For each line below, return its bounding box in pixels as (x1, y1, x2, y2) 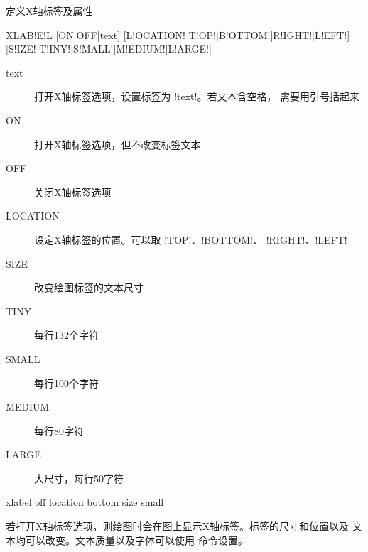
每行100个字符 (34, 375, 99, 390)
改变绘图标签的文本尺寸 (34, 280, 144, 295)
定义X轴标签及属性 (6, 4, 93, 18)
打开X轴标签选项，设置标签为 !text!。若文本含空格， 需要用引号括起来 (34, 89, 360, 104)
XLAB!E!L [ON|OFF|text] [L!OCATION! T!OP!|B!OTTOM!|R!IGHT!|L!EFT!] (6, 27, 350, 42)
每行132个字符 (34, 328, 99, 342)
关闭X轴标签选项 (34, 184, 112, 199)
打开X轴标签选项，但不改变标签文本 (34, 136, 201, 151)
